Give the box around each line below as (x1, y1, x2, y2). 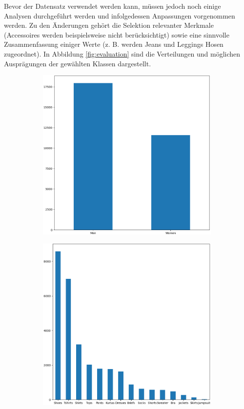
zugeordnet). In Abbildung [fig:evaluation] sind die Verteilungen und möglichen (4, 48, 241, 58)
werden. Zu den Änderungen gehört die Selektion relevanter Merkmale (4, 20, 214, 30)
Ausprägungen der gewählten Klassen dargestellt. (4, 58, 151, 68)
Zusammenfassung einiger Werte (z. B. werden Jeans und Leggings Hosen (4, 39, 224, 49)
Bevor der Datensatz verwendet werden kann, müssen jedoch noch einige (4, 1, 221, 11)
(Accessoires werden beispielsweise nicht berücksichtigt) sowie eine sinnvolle (4, 29, 229, 39)
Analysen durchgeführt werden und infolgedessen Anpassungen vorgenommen (4, 10, 235, 20)
